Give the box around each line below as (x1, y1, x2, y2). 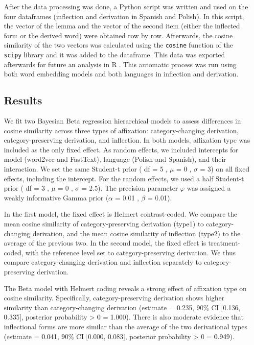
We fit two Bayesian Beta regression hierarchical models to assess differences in (4, 116, 241, 126)
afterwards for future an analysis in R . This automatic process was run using (4, 59, 237, 69)
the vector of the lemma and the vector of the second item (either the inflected (4, 21, 240, 31)
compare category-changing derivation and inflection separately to (4, 257, 202, 267)
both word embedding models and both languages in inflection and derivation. (4, 69, 239, 79)
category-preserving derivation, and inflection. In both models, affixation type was (4, 135, 250, 145)
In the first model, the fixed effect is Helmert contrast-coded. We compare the (4, 209, 237, 219)
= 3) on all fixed (200, 164, 250, 174)
